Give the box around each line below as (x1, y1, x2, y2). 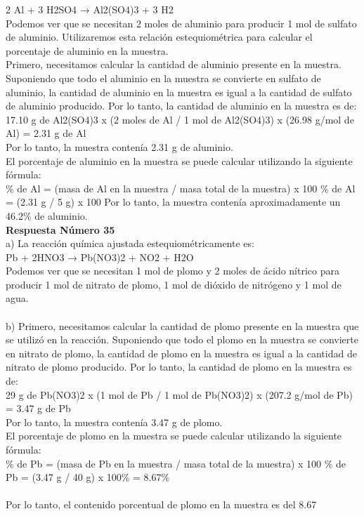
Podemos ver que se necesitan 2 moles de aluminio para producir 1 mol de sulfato (6, 15, 357, 30)
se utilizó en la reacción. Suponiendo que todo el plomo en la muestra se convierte (6, 332, 358, 347)
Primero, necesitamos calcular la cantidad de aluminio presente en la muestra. (6, 57, 342, 72)
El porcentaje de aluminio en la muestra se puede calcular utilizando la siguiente (6, 153, 353, 168)
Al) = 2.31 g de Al (6, 126, 86, 140)
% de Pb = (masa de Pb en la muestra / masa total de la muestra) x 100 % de (6, 456, 346, 470)
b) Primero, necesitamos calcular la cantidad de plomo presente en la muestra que (6, 318, 359, 333)
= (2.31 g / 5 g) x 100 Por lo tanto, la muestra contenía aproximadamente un (6, 194, 341, 209)
